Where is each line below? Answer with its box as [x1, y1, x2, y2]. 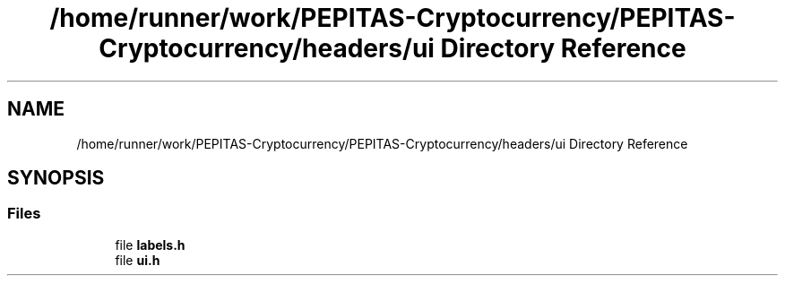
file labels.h [115, 236, 185, 253]
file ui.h [115, 252, 160, 268]
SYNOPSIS [7, 167, 105, 190]
